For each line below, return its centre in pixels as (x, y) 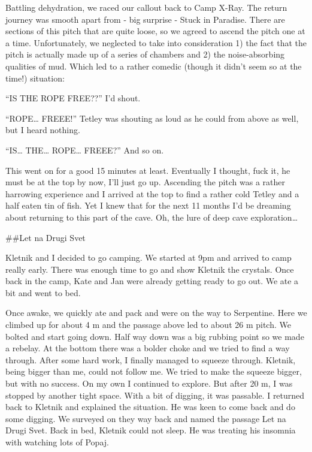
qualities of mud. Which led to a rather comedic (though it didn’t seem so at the (154, 66)
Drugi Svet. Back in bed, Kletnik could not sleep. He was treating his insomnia (151, 430)
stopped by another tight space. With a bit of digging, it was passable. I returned (155, 395)
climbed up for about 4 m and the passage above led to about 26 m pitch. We (148, 325)
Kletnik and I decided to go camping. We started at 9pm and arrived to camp (149, 257)
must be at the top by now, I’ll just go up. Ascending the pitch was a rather (146, 182)
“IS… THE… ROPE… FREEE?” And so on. (85, 150)
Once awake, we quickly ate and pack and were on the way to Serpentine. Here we (156, 313)
